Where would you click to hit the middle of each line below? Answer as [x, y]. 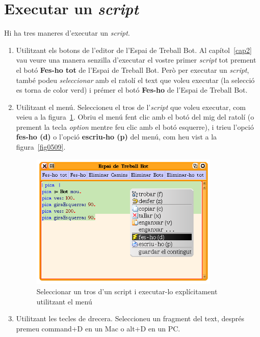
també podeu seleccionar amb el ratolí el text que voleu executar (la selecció [135, 80]
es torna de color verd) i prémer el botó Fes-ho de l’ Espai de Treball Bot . [132, 90]
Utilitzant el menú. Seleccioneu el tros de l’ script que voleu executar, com [131, 107]
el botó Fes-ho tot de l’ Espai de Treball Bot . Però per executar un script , [133, 69]
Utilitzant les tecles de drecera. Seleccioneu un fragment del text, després [130, 318]
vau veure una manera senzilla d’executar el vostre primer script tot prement [136, 60]
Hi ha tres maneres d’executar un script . [67, 33]
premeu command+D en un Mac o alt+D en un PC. [98, 328]
